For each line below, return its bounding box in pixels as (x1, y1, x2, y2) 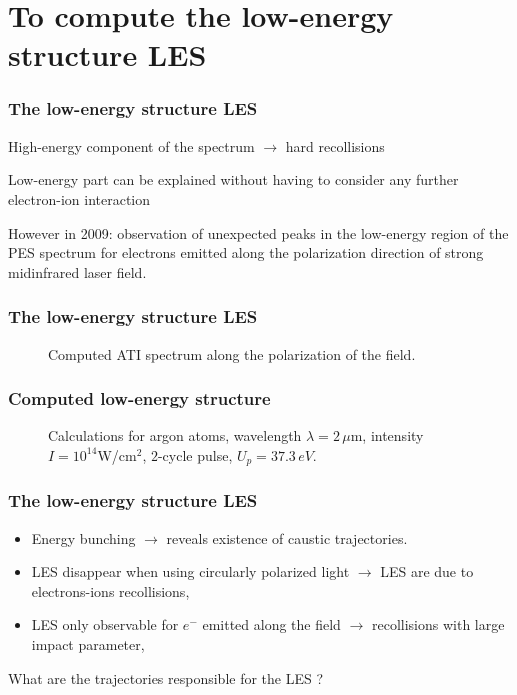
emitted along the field (202, 614, 341, 635)
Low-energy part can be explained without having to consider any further (8, 169, 459, 190)
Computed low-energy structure (8, 386, 271, 411)
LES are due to (380, 561, 474, 582)
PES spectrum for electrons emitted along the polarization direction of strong (8, 242, 484, 263)
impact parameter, (31, 634, 145, 655)
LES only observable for (31, 614, 179, 635)
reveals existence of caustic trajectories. (166, 527, 408, 548)
